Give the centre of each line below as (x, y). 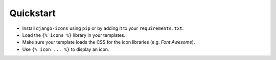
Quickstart (33, 13)
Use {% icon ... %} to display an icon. (66, 49)
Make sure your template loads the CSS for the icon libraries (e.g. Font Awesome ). (109, 42)
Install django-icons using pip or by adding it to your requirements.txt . (103, 28)
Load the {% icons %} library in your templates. (74, 35)
